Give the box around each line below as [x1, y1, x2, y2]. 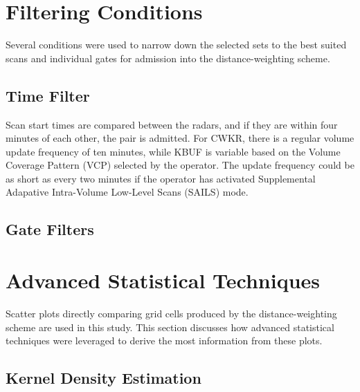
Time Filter [6, 84, 90, 106]
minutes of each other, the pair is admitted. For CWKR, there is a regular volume [6, 131, 354, 145]
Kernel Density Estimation [6, 367, 201, 389]
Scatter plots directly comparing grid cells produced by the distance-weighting [6, 306, 337, 320]
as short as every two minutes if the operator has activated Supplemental [6, 171, 316, 185]
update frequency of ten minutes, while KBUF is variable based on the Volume [6, 144, 341, 158]
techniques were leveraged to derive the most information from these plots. [6, 333, 323, 348]
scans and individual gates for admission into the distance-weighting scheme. [6, 50, 330, 65]
